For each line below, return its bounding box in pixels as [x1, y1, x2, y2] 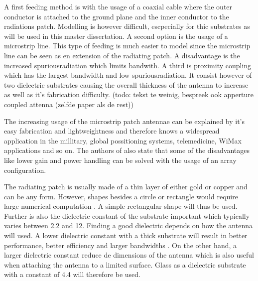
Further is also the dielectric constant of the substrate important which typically [4, 210, 250, 221]
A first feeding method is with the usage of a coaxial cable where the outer [4, 1, 233, 11]
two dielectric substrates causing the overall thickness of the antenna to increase [4, 79, 249, 90]
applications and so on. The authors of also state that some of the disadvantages [4, 145, 250, 155]
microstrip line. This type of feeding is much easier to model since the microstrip [4, 40, 251, 51]
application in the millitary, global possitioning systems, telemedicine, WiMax [4, 135, 242, 145]
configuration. [4, 164, 46, 175]
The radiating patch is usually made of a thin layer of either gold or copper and [4, 181, 248, 192]
